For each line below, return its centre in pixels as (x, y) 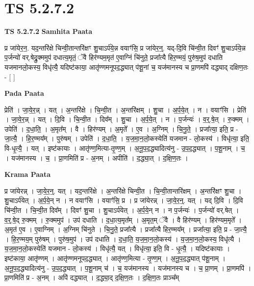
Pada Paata (24, 93)
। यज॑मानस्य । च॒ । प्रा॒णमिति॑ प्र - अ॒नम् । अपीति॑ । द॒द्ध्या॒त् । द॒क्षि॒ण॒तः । (96, 157)
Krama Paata (27, 174)
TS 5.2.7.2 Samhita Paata (49, 31)
